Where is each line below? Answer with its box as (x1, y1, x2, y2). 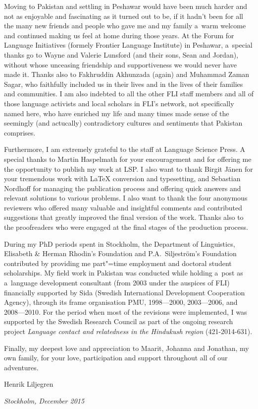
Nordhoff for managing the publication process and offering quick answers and (4, 183, 241, 193)
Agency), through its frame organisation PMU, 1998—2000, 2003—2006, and (4, 297, 238, 307)
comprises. (4, 127, 36, 137)
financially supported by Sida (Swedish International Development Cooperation (4, 287, 245, 297)
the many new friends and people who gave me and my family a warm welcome (4, 20, 246, 31)
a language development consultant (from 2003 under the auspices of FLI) (4, 277, 230, 288)
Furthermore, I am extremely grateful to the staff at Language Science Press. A (4, 144, 246, 154)
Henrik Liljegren (4, 379, 53, 389)
